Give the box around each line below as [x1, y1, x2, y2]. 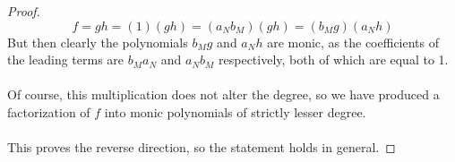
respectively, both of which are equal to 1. [219, 50, 449, 69]
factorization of [7, 102, 90, 121]
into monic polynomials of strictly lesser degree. [104, 102, 366, 121]
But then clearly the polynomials [7, 32, 188, 51]
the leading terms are [7, 50, 124, 69]
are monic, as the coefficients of [267, 32, 440, 51]
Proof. [7, 2, 40, 20]
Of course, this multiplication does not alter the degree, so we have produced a [7, 85, 440, 104]
